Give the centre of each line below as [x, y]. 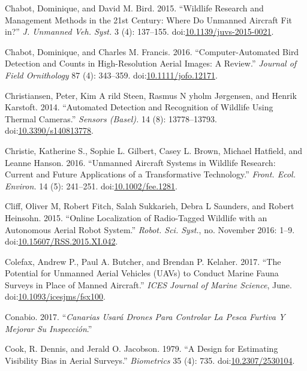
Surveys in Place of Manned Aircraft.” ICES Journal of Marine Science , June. [148, 284]
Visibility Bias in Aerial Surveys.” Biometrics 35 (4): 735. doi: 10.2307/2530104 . [150, 360]
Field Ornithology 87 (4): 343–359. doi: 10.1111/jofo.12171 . [111, 75]
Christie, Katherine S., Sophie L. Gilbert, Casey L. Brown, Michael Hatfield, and [154, 150]
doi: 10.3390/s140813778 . [49, 130]
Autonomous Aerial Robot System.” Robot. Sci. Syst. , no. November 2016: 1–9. [150, 229]
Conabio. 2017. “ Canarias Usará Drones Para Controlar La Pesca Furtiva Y [145, 317]
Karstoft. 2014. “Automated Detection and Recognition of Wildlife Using [139, 107]
